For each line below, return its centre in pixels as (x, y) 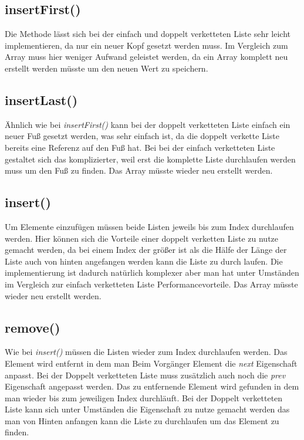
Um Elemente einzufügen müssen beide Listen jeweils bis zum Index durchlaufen (149, 226)
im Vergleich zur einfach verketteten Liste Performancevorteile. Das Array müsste (151, 284)
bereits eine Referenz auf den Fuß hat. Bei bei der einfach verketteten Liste (140, 147)
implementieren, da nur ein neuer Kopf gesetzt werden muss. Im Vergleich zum (146, 45)
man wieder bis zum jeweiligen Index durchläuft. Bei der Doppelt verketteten (144, 397)
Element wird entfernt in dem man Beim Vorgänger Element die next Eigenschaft (151, 363)
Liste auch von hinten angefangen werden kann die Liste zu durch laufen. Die (144, 261)
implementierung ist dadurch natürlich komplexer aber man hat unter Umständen (152, 273)
